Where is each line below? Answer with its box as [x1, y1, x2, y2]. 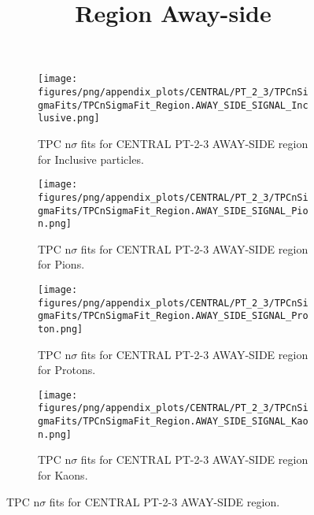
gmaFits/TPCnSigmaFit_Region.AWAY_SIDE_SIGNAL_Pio [38, 205, 308, 217]
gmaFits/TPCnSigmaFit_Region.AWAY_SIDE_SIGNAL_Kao [38, 416, 308, 428]
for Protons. [38, 361, 96, 378]
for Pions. [38, 256, 85, 272]
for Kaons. [38, 467, 88, 484]
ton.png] [38, 323, 83, 335]
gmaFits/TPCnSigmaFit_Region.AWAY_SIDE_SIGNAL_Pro [38, 310, 308, 322]
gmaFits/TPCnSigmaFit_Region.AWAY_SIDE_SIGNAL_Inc [38, 99, 308, 111]
